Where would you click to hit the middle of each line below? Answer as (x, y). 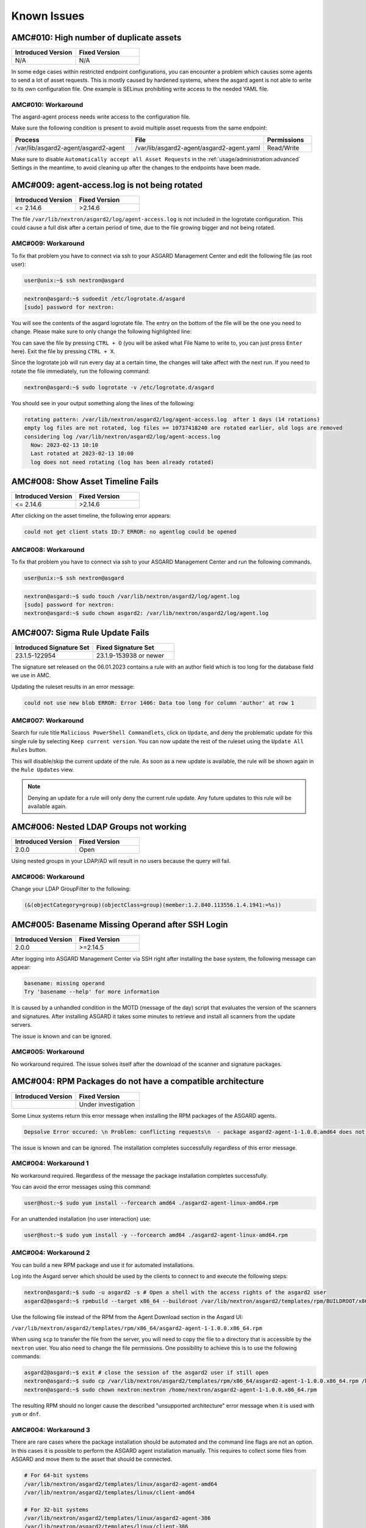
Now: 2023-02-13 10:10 (65, 445)
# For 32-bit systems (56, 1509)
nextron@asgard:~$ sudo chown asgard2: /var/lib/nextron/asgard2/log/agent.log (146, 613)
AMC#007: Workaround (48, 720)
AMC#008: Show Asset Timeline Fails (85, 482)
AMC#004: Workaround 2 (51, 1253)
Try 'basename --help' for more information (92, 992)
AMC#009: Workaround (48, 243)
